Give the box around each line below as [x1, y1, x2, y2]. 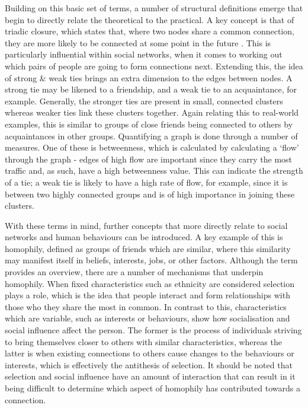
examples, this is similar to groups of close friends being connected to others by [5, 117, 293, 130]
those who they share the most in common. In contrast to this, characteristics [5, 300, 287, 313]
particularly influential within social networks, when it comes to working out [5, 48, 283, 60]
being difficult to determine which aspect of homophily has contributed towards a [5, 382, 300, 394]
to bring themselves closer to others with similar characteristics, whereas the [5, 335, 282, 348]
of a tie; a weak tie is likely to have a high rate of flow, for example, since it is [5, 176, 288, 188]
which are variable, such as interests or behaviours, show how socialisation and [5, 312, 290, 324]
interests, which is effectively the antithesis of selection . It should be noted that [5, 358, 293, 371]
